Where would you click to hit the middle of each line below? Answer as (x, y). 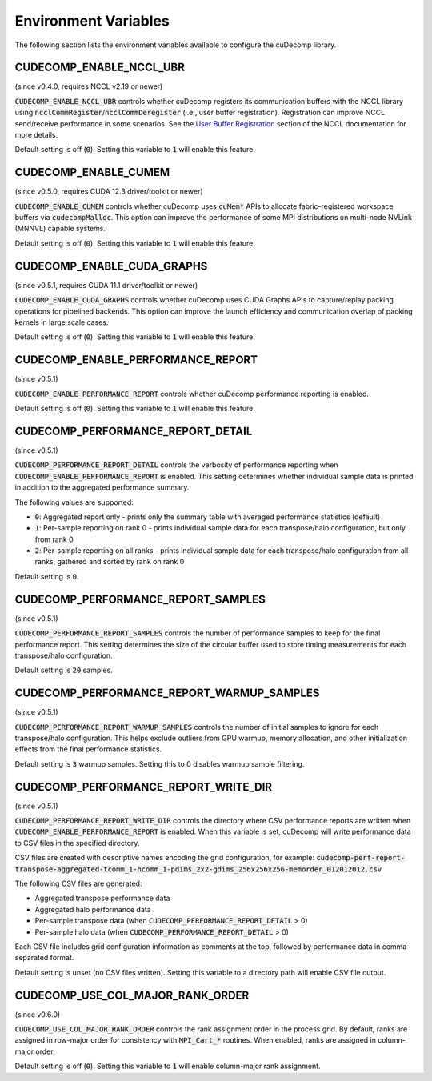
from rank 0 (54, 539)
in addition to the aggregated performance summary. (102, 487)
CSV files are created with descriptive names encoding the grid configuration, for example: (165, 858)
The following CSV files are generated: (78, 883)
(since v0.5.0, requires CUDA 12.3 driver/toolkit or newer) (109, 191)
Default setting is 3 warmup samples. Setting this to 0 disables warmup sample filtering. (160, 763)
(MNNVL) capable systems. (60, 229)
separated (32, 958)
